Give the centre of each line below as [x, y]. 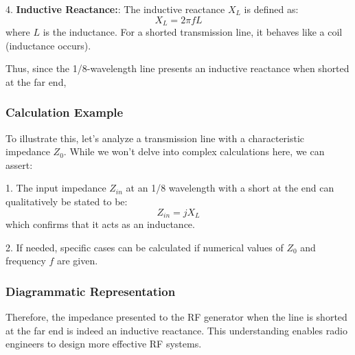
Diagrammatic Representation [91, 291]
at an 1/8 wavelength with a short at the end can [230, 188]
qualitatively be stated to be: [67, 202]
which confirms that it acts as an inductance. [100, 224]
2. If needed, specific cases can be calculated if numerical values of [145, 247]
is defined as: [271, 9]
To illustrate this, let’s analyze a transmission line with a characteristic [155, 138]
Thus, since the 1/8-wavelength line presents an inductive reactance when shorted [177, 68]
